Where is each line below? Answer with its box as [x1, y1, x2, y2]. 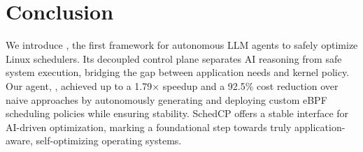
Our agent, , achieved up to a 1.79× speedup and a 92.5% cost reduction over [6, 78, 339, 93]
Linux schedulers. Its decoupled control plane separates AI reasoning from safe [6, 51, 342, 66]
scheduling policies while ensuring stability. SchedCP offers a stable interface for [6, 106, 349, 121]
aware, [6, 133, 33, 148]
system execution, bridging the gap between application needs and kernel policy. [6, 65, 350, 79]
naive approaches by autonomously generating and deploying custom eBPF [6, 92, 327, 107]
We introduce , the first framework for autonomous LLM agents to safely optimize [6, 38, 358, 52]
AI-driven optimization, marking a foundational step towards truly [6, 119, 292, 134]
